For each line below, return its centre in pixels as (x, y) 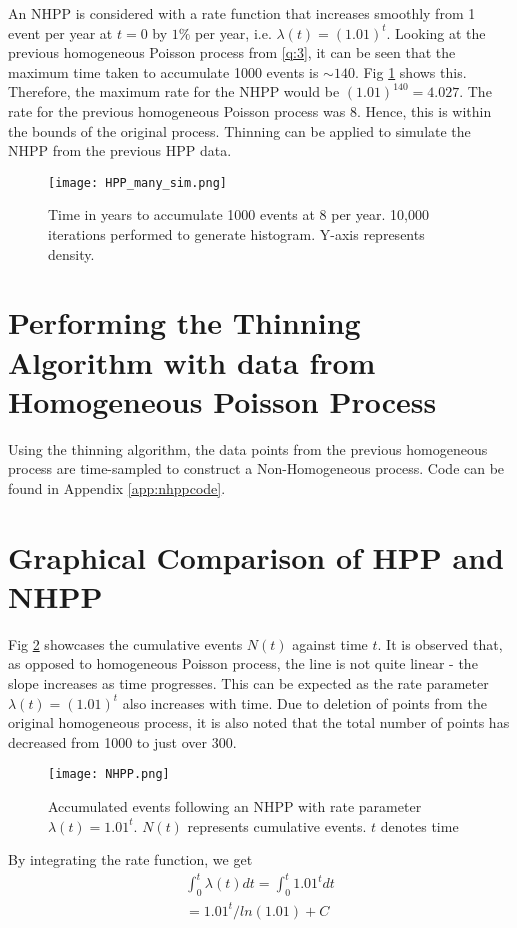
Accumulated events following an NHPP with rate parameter (235, 806)
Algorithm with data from (192, 361)
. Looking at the (436, 32)
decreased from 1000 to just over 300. (122, 741)
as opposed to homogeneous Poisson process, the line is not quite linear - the (243, 663)
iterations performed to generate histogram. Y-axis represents (236, 234)
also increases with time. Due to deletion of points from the (304, 702)
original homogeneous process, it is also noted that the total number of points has (259, 722)
